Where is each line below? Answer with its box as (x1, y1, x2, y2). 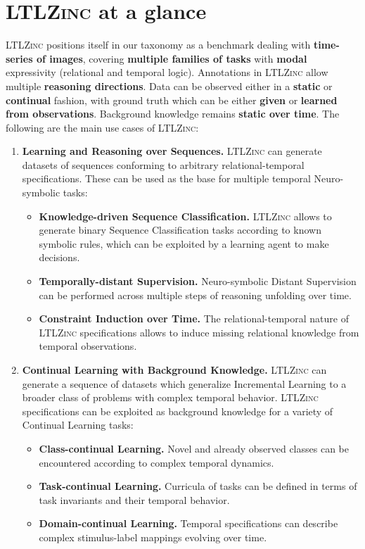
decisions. (39, 250, 80, 265)
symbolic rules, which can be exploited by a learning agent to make (39, 236, 329, 251)
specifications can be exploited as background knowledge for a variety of (22, 403, 333, 418)
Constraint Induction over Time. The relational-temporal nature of (39, 311, 349, 326)
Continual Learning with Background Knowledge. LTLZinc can (22, 362, 327, 377)
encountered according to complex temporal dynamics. (39, 455, 274, 469)
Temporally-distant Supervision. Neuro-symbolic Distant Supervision (39, 274, 357, 289)
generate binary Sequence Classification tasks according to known (39, 222, 321, 237)
